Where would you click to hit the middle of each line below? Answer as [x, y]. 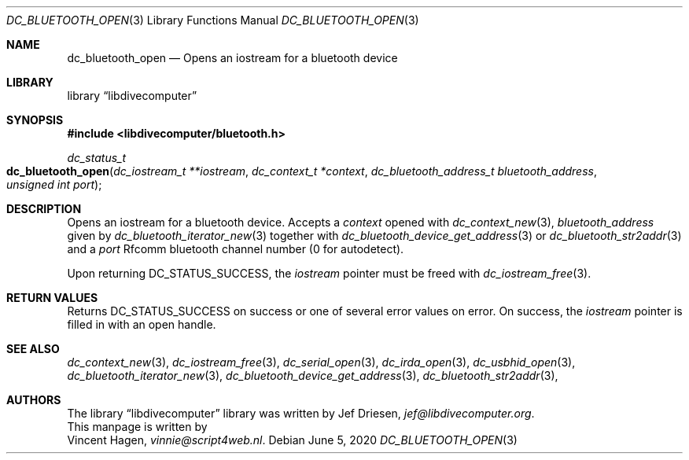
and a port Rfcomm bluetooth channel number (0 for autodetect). [236, 249]
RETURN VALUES [52, 298]
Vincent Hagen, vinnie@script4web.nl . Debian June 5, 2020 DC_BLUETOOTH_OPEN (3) [292, 440]
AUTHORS [34, 400]
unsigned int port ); [54, 184]
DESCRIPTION [44, 209]
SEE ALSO [33, 349]
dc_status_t [97, 158]
